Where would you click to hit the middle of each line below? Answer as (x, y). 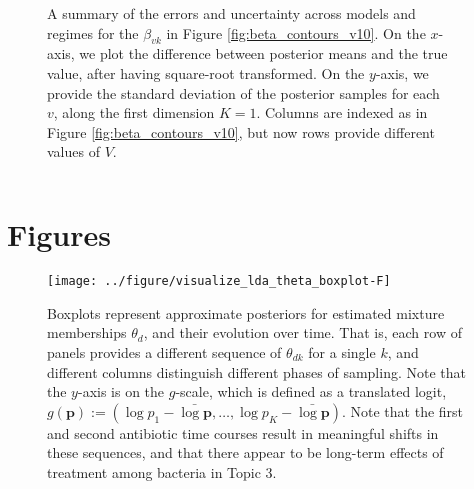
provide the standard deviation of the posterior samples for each (243, 92)
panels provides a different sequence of (164, 351)
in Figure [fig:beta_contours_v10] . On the (296, 32)
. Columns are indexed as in (342, 112)
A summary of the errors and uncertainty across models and (231, 13)
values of (73, 151)
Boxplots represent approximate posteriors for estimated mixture (246, 312)
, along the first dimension (134, 112)
